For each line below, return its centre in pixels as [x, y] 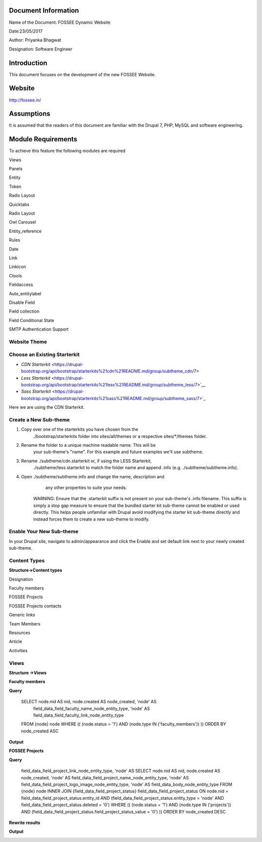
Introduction [28, 63]
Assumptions [30, 114]
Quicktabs [19, 204]
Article [16, 641]
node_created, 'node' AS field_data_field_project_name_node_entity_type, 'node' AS [105, 777]
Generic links [22, 615]
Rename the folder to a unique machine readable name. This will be [89, 445]
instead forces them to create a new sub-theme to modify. [91, 519]
